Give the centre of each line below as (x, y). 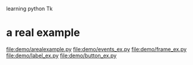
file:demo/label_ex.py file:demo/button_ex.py (62, 55)
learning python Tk (30, 9)
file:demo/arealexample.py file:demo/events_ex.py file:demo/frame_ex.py (96, 49)
